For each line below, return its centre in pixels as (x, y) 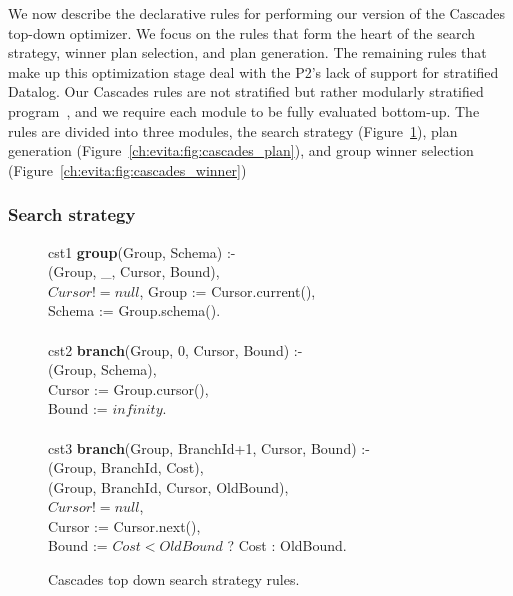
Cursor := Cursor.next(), (124, 525)
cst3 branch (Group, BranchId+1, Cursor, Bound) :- (209, 447)
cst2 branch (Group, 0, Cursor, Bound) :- (175, 349)
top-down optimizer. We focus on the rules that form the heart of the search (242, 32)
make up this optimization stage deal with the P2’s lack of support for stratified (253, 71)
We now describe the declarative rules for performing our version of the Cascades (256, 13)
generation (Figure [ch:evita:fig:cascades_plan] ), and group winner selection (241, 150)
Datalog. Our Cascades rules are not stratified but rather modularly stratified (246, 91)
